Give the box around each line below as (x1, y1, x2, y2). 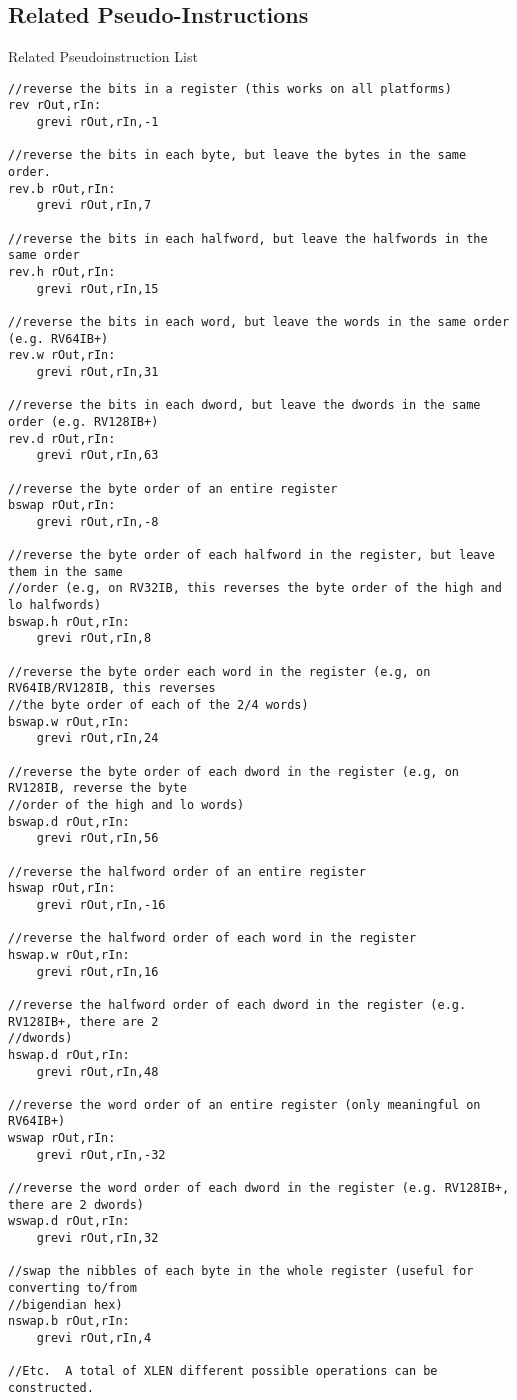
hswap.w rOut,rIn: (8, 947, 130, 962)
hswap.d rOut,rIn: (8, 1047, 130, 1062)
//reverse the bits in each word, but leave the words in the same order (8, 314, 510, 329)
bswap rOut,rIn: (8, 498, 116, 513)
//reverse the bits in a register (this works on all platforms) (8, 81, 452, 96)
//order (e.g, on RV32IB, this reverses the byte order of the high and (8, 581, 502, 596)
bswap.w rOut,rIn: (8, 714, 130, 729)
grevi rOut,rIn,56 (36, 831, 159, 846)
